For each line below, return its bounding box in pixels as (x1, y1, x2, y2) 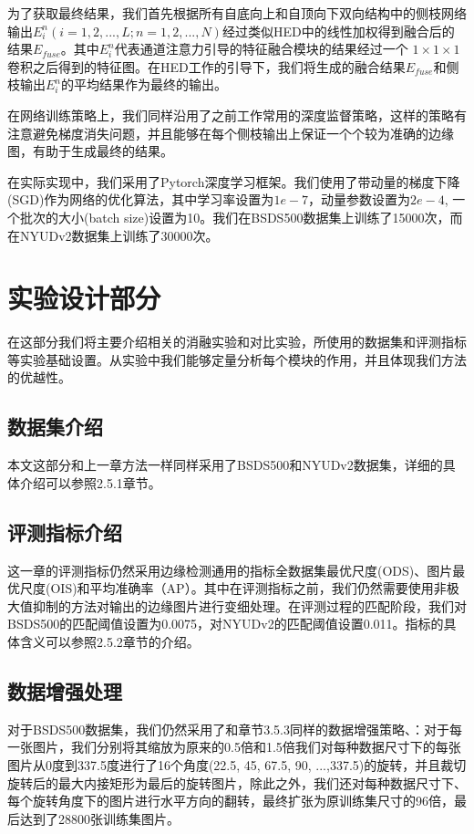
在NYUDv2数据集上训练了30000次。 (7, 225, 219, 245)
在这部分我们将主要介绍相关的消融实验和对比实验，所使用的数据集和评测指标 (7, 332, 467, 351)
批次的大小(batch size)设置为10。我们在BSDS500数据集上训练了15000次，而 (19, 207, 463, 226)
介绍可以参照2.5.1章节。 (19, 473, 161, 492)
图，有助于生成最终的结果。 (7, 141, 173, 161)
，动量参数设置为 (308, 190, 411, 209)
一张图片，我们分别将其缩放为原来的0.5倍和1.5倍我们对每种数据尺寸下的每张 (7, 737, 461, 756)
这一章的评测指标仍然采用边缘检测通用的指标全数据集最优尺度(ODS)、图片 (7, 560, 453, 579)
